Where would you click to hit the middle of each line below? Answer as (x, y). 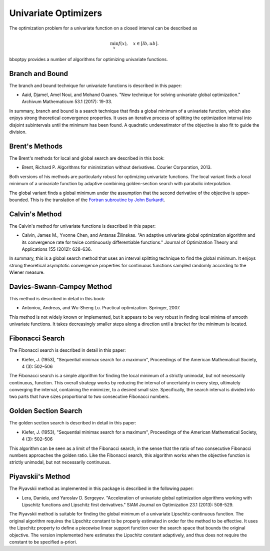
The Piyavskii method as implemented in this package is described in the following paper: (101, 488)
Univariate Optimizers (56, 13)
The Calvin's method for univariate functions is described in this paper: (82, 226)
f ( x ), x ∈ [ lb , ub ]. (138, 43)
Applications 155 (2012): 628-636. (57, 249)
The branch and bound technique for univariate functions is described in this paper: (95, 86)
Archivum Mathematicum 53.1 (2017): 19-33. (67, 102)
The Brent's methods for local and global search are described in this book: (87, 158)
